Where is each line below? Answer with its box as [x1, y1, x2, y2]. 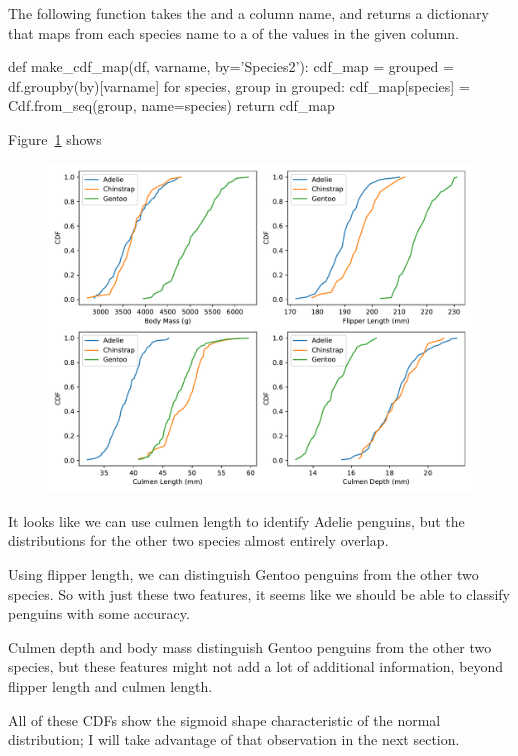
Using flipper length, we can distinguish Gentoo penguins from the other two [8, 563, 479, 584]
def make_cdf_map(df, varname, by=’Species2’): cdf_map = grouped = [8, 56, 454, 77]
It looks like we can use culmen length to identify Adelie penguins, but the [8, 510, 465, 531]
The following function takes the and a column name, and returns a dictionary [8, 3, 489, 23]
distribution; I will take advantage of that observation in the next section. [8, 729, 460, 750]
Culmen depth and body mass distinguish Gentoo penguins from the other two [8, 636, 492, 657]
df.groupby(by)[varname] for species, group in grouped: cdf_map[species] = [8, 75, 470, 96]
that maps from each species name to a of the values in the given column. [8, 22, 460, 43]
